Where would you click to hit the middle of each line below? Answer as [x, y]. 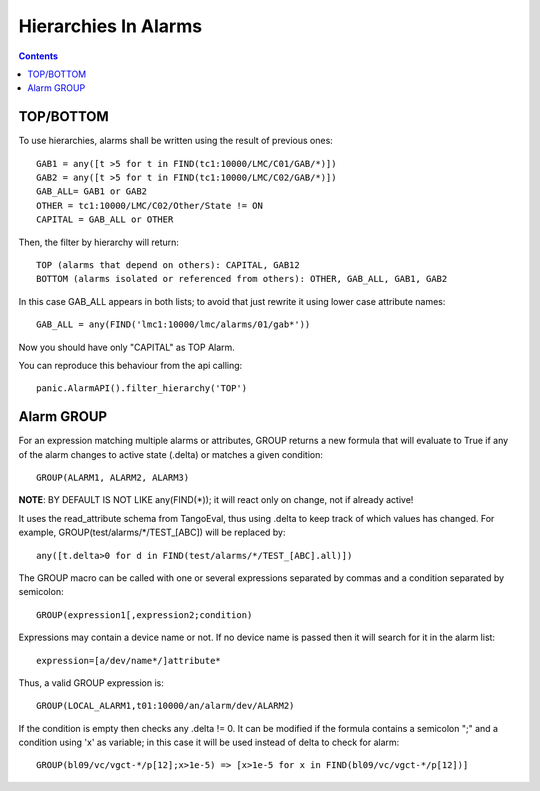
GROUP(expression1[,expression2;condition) [144, 614]
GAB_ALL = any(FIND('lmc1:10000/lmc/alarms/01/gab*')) [173, 324]
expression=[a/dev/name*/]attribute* [129, 660]
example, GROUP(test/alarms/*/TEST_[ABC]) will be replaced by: [152, 532]
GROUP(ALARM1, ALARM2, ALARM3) [113, 477]
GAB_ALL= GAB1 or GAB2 [92, 191]
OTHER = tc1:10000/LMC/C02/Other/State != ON [150, 205]
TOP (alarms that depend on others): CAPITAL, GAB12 [168, 264]
